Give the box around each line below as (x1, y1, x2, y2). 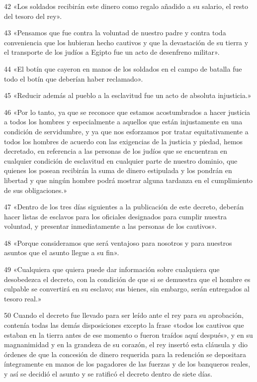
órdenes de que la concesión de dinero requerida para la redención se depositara (4, 349, 247, 359)
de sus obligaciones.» (4, 185, 68, 195)
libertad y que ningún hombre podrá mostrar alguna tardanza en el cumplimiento (4, 175, 253, 185)
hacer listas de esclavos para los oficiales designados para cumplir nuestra (4, 211, 227, 221)
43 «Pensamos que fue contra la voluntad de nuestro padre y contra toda (4, 27, 226, 38)
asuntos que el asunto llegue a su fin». (4, 247, 119, 258)
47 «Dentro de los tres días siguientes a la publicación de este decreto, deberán (4, 201, 244, 212)
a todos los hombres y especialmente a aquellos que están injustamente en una (4, 116, 243, 127)
